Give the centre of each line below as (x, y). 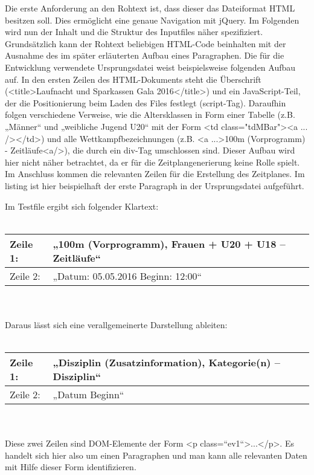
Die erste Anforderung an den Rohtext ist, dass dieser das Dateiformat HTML (150, 8)
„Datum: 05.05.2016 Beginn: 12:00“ (127, 276)
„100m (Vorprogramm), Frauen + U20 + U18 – (169, 244)
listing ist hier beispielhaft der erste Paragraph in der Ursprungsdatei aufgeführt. (155, 185)
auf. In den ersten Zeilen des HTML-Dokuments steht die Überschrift (133, 79)
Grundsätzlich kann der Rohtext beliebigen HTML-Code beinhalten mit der (146, 43)
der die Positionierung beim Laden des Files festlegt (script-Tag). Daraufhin (146, 102)
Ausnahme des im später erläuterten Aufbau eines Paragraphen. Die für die (145, 55)
